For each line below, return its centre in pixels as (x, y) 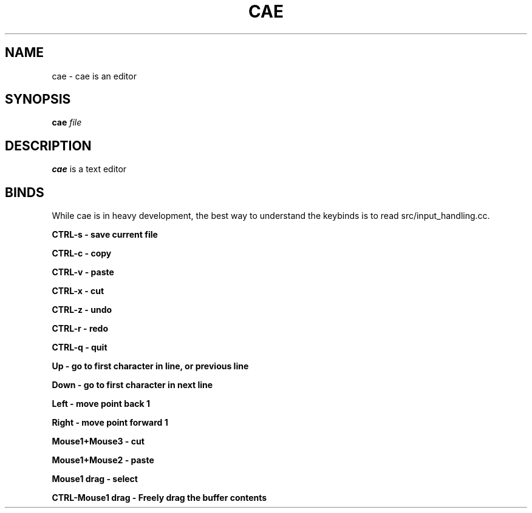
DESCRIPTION (48, 146)
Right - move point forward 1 (110, 423)
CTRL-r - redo (80, 329)
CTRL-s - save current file (105, 235)
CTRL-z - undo (82, 310)
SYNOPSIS (38, 99)
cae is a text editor (89, 169)
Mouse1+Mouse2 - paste (103, 460)
